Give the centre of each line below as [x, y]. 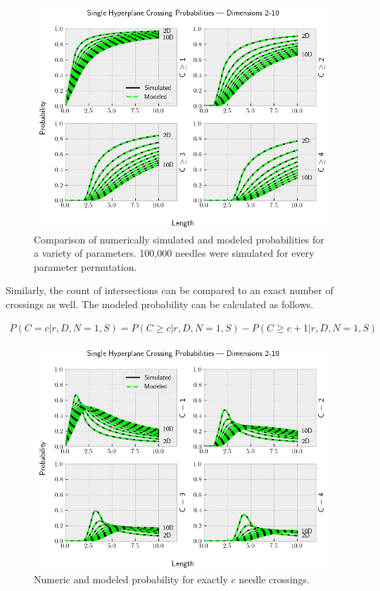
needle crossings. [274, 579]
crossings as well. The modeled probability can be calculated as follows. [160, 304]
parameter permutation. [85, 266]
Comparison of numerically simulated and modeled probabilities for [179, 239]
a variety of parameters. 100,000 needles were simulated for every [174, 253]
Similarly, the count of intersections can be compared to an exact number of [170, 290]
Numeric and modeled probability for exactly [131, 579]
